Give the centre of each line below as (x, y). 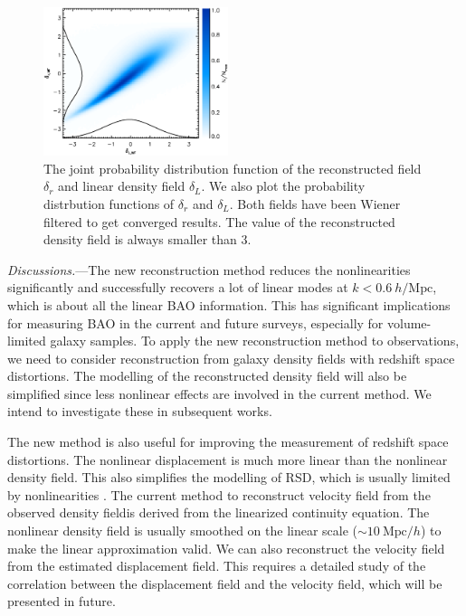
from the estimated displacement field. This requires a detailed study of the (217, 566)
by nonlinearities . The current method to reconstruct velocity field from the (219, 494)
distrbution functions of (109, 203)
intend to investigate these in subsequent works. (140, 411)
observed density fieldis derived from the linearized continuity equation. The (219, 512)
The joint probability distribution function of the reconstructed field (233, 168)
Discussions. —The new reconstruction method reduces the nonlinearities (209, 269)
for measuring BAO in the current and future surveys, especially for (195, 322)
